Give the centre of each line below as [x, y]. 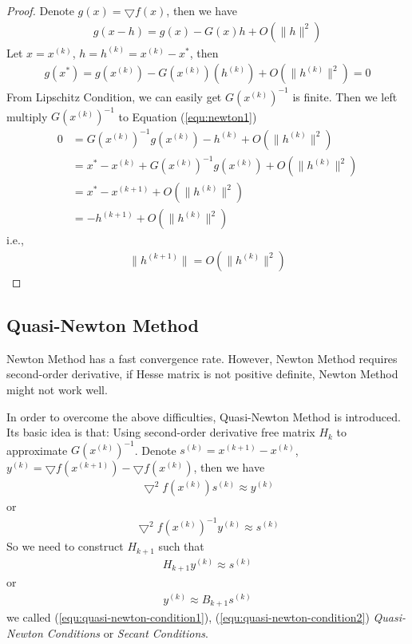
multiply [27, 116]
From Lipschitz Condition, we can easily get [114, 96]
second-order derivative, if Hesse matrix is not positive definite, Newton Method [202, 374]
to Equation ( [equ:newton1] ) [188, 116]
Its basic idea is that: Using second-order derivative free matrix [161, 432]
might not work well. [57, 389]
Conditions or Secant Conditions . [127, 633]
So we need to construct [65, 546]
